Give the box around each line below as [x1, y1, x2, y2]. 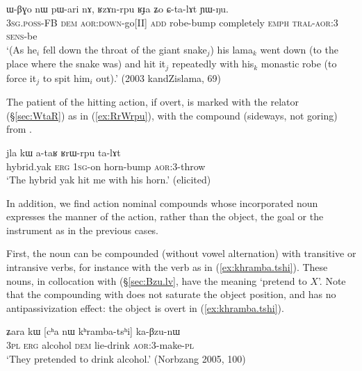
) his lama [210, 42, 254, 56]
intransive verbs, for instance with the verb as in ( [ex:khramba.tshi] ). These [6, 260, 328, 274]
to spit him [42, 70, 90, 85]
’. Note [318, 273, 346, 288]
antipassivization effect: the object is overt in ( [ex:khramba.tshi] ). [6, 300, 284, 315]
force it [6, 70, 37, 85]
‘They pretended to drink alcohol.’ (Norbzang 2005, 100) [6, 351, 246, 365]
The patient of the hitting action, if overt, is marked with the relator [6, 94, 299, 109]
